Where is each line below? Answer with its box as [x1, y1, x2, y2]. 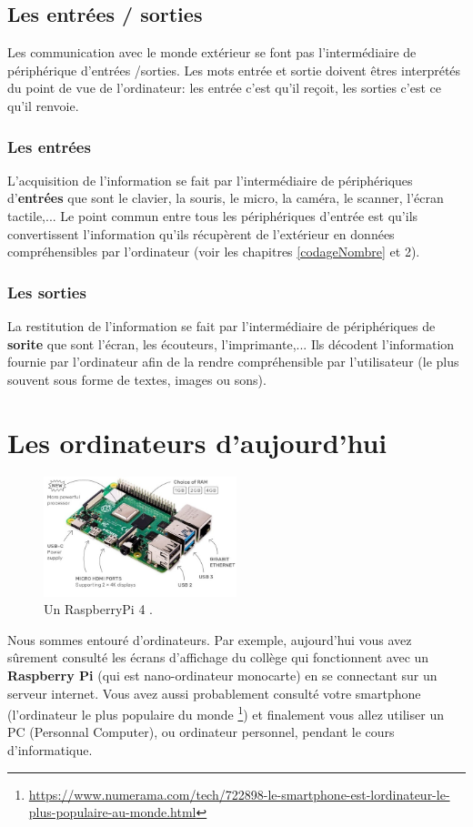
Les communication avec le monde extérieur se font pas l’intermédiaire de [7, 43, 417, 62]
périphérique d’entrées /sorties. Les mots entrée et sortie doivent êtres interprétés [7, 60, 461, 79]
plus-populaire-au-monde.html [28, 802, 196, 822]
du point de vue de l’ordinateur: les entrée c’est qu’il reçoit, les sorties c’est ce [7, 78, 441, 97]
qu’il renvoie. [7, 96, 79, 115]
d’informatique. [7, 740, 93, 759]
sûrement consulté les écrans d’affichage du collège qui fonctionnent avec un [7, 648, 429, 667]
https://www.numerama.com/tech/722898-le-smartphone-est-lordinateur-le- [28, 784, 450, 803]
